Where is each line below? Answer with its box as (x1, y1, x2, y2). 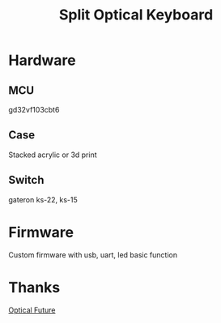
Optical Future (8, 305, 56, 315)
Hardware (8, 51, 76, 70)
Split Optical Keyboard (58, 6, 214, 24)
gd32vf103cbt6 (8, 105, 60, 114)
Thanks (8, 278, 61, 296)
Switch (8, 173, 45, 187)
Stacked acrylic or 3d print (8, 150, 97, 159)
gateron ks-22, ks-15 (8, 194, 79, 204)
